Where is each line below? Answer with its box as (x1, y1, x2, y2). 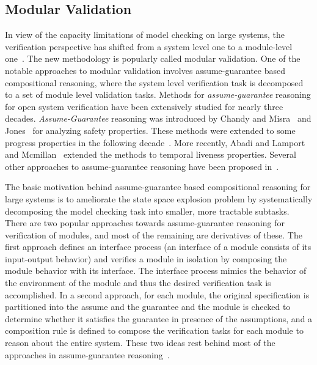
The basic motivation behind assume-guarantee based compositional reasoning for (5, 180, 311, 193)
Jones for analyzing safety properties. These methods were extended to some (5, 124, 296, 136)
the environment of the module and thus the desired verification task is (5, 276, 271, 289)
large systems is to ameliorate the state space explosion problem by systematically (5, 192, 313, 205)
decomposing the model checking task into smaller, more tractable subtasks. (5, 204, 290, 217)
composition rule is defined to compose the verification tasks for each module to (5, 324, 304, 337)
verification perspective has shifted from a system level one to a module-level (5, 40, 293, 53)
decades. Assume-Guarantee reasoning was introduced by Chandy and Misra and (5, 112, 312, 125)
